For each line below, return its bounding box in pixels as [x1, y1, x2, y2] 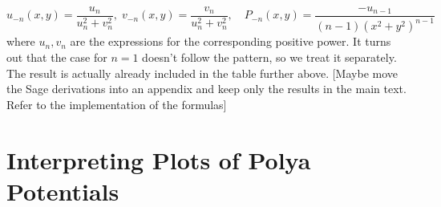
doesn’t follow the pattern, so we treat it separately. [142, 49, 397, 65]
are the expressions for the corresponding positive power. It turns [70, 33, 391, 50]
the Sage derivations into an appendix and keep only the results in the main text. [6, 80, 407, 97]
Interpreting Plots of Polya [6, 143, 311, 176]
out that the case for [6, 49, 107, 65]
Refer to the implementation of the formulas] [6, 95, 227, 112]
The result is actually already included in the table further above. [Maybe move [6, 64, 398, 81]
